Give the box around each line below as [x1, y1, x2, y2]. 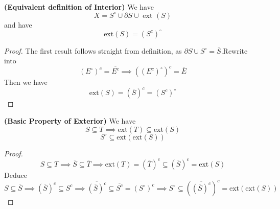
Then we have [4, 77, 48, 87]
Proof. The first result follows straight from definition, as [4, 45, 182, 56]
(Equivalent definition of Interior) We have [4, 2, 154, 12]
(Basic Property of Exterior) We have [4, 115, 136, 126]
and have [4, 19, 32, 30]
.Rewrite [221, 45, 248, 56]
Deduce [4, 169, 27, 180]
